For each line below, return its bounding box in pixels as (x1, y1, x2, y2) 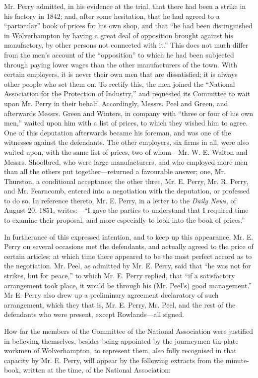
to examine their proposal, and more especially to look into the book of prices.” (4, 215, 245, 225)
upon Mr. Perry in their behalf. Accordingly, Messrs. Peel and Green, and (4, 98, 228, 108)
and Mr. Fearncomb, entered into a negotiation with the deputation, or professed (4, 186, 250, 196)
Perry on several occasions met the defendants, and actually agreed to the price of (4, 241, 254, 252)
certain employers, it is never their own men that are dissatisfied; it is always (4, 69, 238, 79)
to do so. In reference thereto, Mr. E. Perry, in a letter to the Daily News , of (4, 195, 236, 205)
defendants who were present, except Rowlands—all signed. (4, 309, 185, 319)
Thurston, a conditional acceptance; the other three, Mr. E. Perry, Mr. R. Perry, (4, 176, 249, 186)
